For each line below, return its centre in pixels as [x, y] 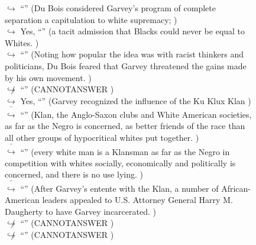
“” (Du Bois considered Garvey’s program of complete [118, 8]
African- [236, 188]
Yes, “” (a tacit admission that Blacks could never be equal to [133, 31]
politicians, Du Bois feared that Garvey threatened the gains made [126, 65]
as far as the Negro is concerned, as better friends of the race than [125, 126]
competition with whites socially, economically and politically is [120, 162]
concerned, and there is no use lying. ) [74, 174]
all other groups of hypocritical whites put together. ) [102, 138]
